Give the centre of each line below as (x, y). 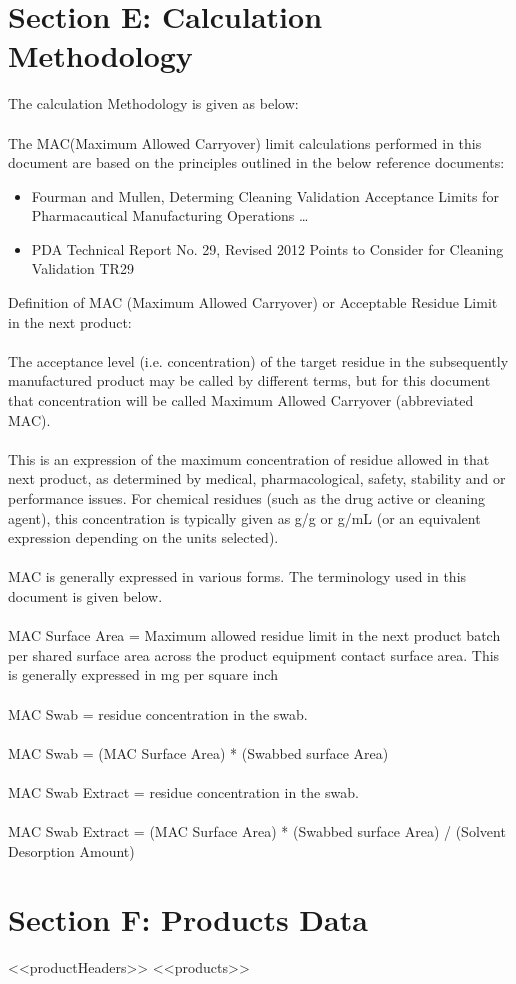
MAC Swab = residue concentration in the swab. (158, 713)
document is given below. (85, 595)
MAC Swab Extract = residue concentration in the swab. (183, 791)
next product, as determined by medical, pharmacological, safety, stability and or (257, 478)
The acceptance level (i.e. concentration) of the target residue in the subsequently (258, 360)
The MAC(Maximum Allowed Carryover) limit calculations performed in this (245, 142)
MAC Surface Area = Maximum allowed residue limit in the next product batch (254, 635)
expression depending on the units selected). (143, 537)
